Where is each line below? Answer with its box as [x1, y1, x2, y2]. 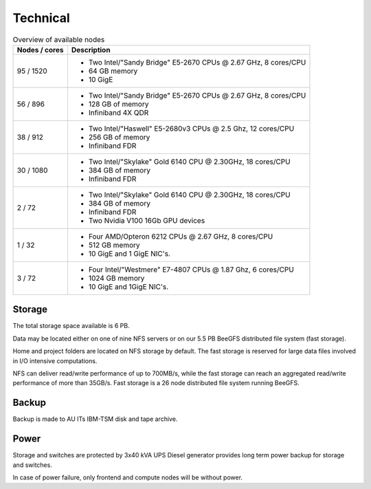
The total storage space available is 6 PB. [12, 322, 130, 330]
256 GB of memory [88, 132, 150, 142]
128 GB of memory [88, 99, 149, 109]
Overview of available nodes [12, 34, 105, 44]
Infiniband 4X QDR [88, 107, 149, 117]
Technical [12, 10, 70, 25]
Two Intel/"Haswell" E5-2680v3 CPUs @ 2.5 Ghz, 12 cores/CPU [88, 124, 295, 133]
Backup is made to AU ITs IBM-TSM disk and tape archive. [12, 415, 178, 423]
